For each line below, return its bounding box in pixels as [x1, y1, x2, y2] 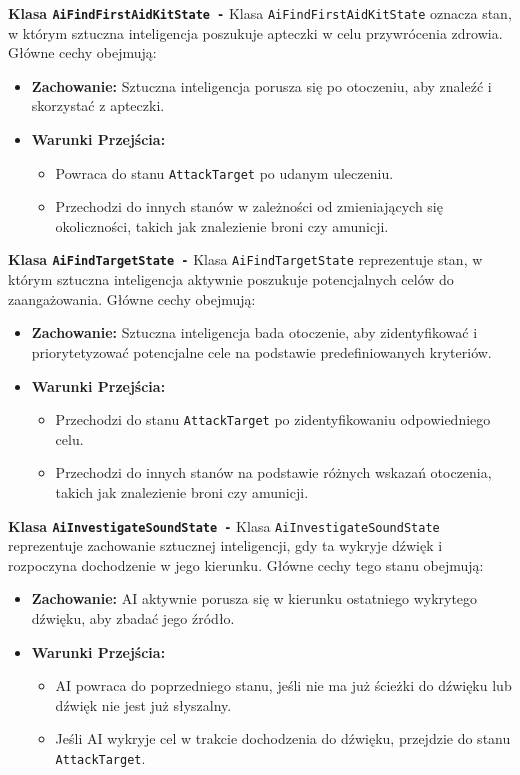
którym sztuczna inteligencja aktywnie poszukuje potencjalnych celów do [8, 269, 454, 290]
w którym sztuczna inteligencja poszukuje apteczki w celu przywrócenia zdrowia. [8, 22, 503, 43]
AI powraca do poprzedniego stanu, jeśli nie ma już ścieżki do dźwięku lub [55, 675, 512, 696]
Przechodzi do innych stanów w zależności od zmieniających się [55, 196, 443, 217]
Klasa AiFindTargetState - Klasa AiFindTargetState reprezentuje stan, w [8, 249, 483, 270]
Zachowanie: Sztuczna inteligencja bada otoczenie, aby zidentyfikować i [31, 322, 478, 343]
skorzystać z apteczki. [31, 95, 165, 116]
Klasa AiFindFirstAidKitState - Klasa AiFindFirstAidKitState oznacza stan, [8, 3, 512, 23]
